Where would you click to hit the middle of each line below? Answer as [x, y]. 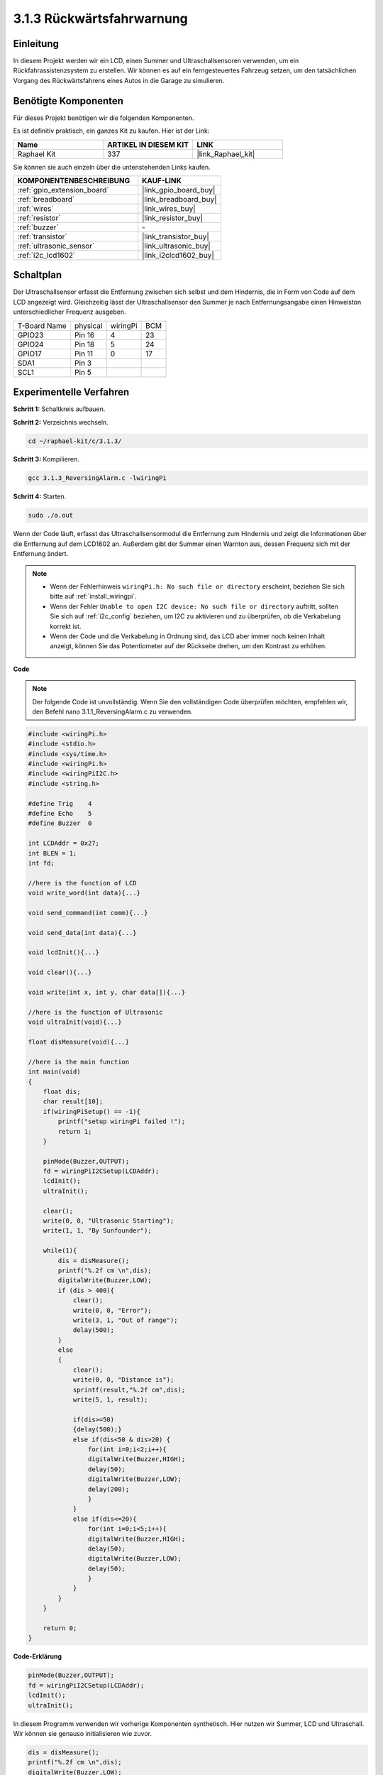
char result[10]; [73, 1102]
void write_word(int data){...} [84, 893]
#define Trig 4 [60, 803]
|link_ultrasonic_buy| [176, 246]
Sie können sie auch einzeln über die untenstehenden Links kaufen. [112, 167]
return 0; [60, 1628]
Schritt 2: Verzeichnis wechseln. [61, 422]
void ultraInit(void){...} [75, 1022]
